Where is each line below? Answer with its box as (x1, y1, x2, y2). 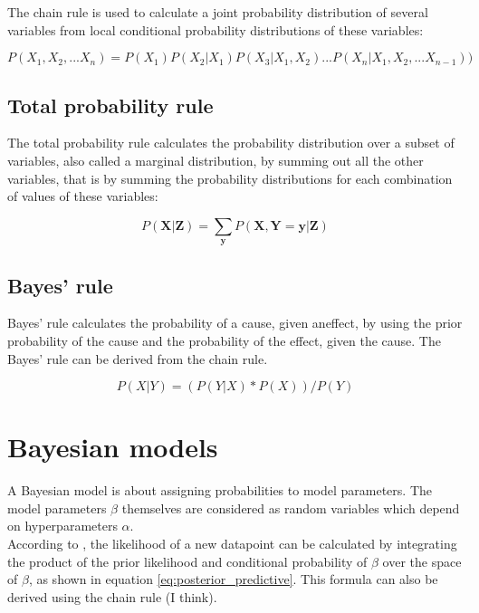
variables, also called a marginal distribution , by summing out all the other (7, 150, 424, 169)
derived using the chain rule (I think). (7, 587, 217, 606)
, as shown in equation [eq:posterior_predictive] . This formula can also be (28, 570, 438, 589)
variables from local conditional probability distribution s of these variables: (7, 20, 424, 39)
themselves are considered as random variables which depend (121, 498, 460, 517)
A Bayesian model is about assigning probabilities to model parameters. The (7, 481, 432, 500)
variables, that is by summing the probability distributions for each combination (7, 168, 453, 187)
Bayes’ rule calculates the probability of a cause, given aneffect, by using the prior (7, 313, 463, 332)
